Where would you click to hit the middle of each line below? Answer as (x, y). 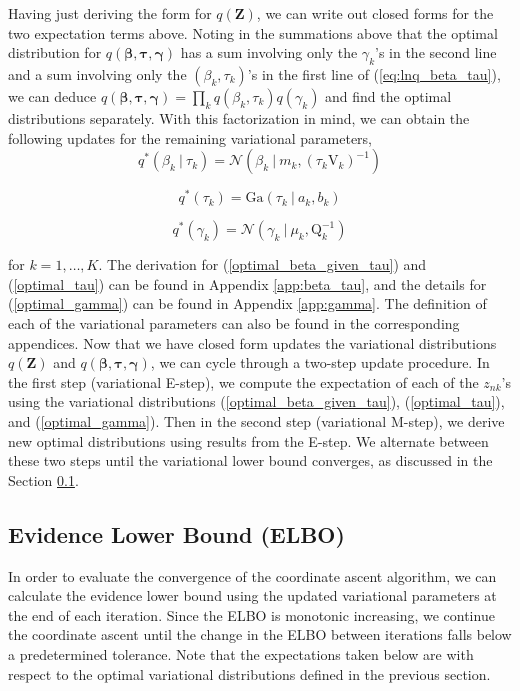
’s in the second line (436, 52)
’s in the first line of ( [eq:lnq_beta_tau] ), (374, 73)
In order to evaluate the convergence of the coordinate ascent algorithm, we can (252, 575)
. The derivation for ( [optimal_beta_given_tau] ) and (262, 264)
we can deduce (52, 95)
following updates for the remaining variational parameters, (190, 137)
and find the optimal (388, 95)
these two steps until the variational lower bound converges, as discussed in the (250, 460)
